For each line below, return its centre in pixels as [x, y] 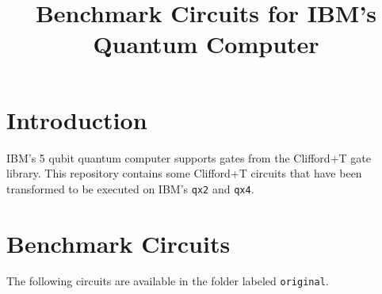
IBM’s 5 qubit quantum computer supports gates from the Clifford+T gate [189, 157]
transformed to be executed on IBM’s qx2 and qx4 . [130, 188]
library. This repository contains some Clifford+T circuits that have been [184, 173]
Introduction [77, 119]
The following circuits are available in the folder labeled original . [168, 281]
